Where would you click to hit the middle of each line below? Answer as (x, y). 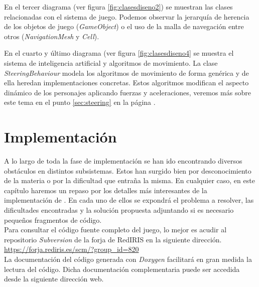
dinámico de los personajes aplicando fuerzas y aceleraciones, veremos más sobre (127, 92)
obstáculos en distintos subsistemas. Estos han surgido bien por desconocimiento (128, 170)
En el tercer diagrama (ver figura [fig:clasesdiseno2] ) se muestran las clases (118, 7)
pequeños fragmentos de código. (53, 220)
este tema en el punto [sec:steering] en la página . (80, 102)
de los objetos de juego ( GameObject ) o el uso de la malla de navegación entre (124, 26)
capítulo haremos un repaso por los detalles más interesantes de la (106, 190)
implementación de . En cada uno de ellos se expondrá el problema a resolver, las (129, 200)
